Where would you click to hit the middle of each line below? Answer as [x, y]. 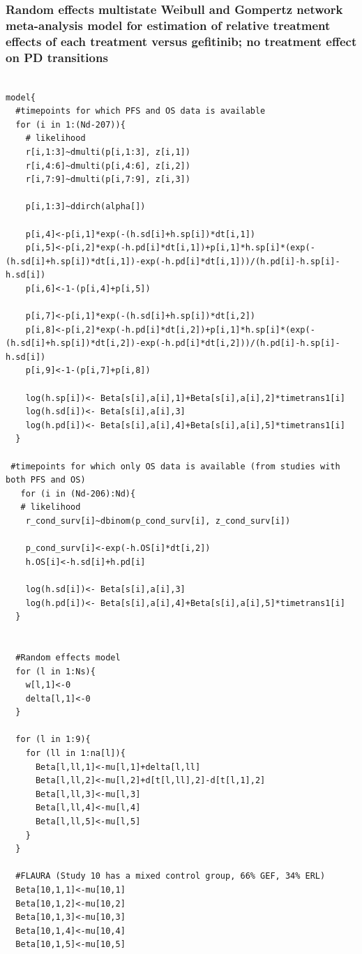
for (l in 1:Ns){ [55, 671]
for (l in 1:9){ [53, 740]
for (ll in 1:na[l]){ [75, 754]
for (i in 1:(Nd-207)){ [70, 124]
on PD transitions [57, 57]
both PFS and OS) [46, 480]
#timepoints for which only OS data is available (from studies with [175, 466]
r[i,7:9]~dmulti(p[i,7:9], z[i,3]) [108, 180]
